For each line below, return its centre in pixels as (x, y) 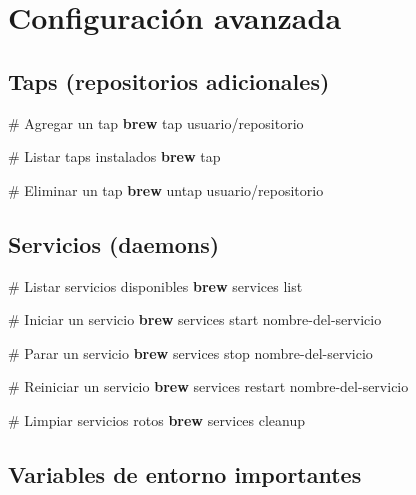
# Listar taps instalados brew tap (114, 156)
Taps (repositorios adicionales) (169, 80)
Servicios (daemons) (114, 243)
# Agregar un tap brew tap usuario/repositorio (156, 122)
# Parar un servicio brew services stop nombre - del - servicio (190, 352)
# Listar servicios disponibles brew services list (155, 285)
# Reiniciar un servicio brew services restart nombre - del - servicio (208, 386)
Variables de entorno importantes (185, 473)
